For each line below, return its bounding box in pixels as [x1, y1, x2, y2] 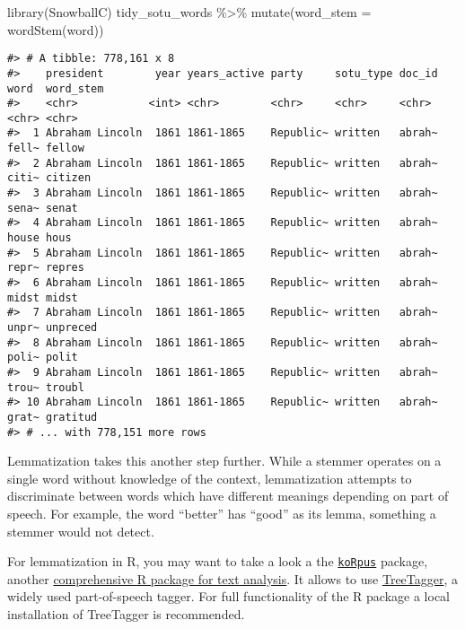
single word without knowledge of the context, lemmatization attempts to [7, 468, 412, 487]
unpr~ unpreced [7, 321, 98, 334]
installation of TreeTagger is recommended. [7, 605, 245, 624]
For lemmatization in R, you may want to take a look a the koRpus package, [7, 552, 428, 571]
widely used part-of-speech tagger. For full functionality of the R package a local [7, 587, 451, 606]
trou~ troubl [7, 380, 84, 394]
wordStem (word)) [7, 20, 104, 39]
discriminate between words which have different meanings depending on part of [7, 486, 449, 505]
